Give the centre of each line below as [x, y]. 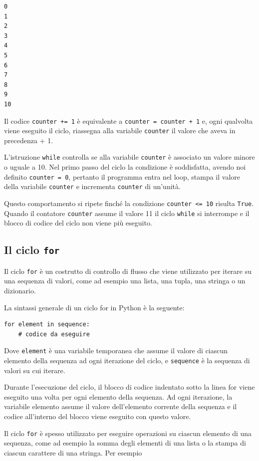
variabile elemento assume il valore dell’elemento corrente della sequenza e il [121, 406]
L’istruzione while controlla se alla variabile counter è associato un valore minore [129, 157]
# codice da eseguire [54, 334]
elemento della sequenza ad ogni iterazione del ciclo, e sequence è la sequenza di [127, 360]
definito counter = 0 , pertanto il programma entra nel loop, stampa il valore [122, 176]
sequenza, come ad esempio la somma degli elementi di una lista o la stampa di [125, 443]
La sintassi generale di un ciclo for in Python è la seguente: [94, 307]
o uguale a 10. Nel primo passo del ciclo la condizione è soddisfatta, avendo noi [125, 167]
